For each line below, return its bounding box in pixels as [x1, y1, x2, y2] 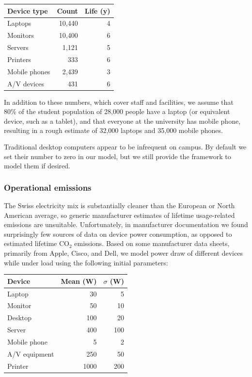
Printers [7, 54, 31, 64]
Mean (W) [61, 276, 97, 286]
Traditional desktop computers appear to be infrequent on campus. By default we [4, 142, 247, 152]
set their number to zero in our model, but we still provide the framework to [4, 151, 231, 161]
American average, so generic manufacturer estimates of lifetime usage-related [4, 210, 235, 220]
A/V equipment [7, 348, 54, 359]
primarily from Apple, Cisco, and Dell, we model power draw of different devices [4, 248, 243, 258]
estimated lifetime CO [4, 238, 70, 248]
